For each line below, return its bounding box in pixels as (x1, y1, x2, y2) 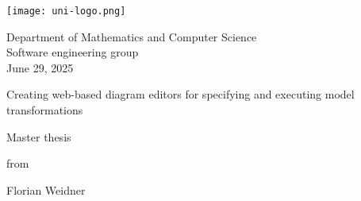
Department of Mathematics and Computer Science (6, 28, 257, 44)
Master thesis (6, 128, 71, 145)
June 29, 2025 (6, 59, 74, 75)
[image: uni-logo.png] (6, 6, 126, 17)
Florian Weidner (6, 181, 86, 198)
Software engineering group (6, 44, 139, 60)
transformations (6, 102, 83, 118)
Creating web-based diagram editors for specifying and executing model (6, 86, 355, 102)
